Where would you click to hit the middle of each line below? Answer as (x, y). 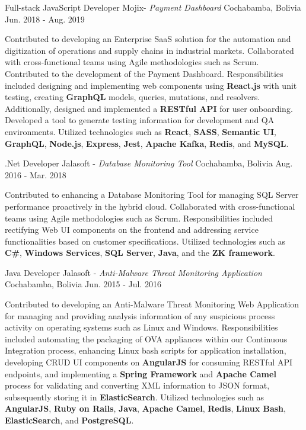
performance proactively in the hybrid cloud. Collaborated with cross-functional (150, 206)
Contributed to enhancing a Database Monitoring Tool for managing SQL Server (152, 195)
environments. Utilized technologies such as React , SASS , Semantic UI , (141, 131)
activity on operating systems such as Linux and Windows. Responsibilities (141, 327)
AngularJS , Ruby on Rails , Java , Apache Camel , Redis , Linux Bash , (145, 408)
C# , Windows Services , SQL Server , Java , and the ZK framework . (140, 253)
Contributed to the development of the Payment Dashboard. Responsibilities (144, 73)
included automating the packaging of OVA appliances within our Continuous (146, 338)
